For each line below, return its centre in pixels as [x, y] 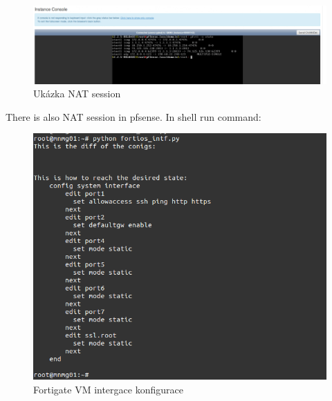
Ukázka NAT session [77, 94]
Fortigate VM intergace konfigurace [108, 389]
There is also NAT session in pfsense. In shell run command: [133, 116]
